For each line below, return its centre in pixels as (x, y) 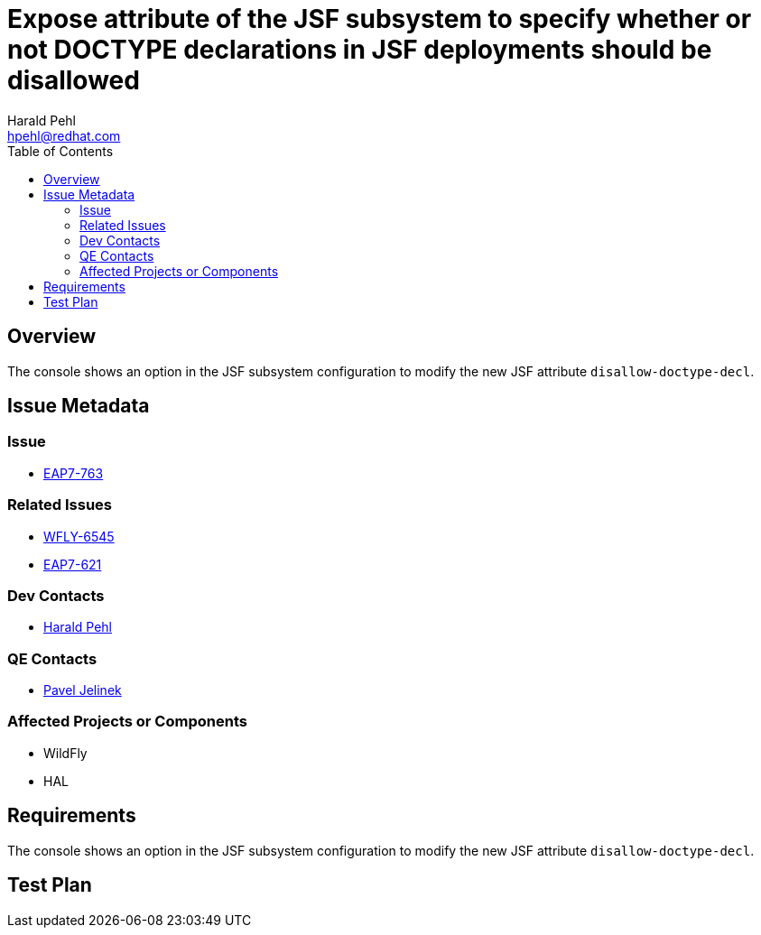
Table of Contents (60, 151)
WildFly (65, 753)
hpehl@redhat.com (64, 135)
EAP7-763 (74, 473)
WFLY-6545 (79, 536)
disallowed (74, 80)
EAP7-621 (73, 564)
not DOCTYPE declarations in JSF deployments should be (360, 50)
